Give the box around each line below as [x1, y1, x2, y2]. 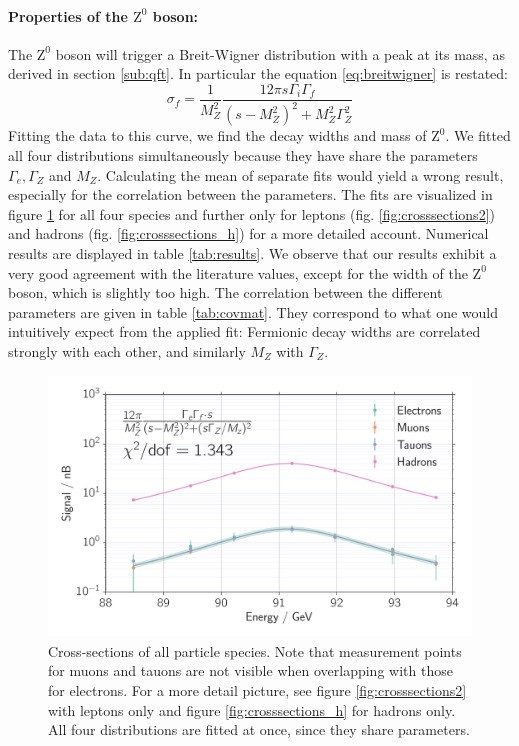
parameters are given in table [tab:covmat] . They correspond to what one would [8, 301, 498, 322]
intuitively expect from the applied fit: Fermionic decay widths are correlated [8, 321, 481, 342]
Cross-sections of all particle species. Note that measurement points [48, 640, 462, 661]
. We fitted [445, 125, 511, 146]
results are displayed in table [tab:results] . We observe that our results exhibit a [8, 242, 497, 263]
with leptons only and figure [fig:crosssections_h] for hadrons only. [48, 699, 456, 720]
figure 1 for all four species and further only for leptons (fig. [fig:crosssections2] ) [8, 203, 495, 224]
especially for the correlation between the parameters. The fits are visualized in [8, 184, 493, 205]
